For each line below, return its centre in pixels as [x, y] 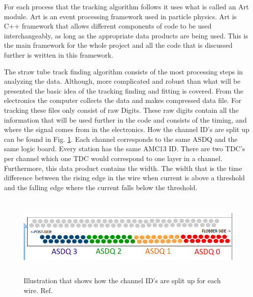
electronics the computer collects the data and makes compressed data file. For [123, 100]
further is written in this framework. [59, 54]
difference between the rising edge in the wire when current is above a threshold [125, 178]
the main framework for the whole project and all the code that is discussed [118, 45]
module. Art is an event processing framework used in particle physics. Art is [120, 16]
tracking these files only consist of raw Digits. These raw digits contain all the [121, 110]
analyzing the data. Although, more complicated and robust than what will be [122, 81]
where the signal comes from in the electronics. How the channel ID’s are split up [127, 129]
